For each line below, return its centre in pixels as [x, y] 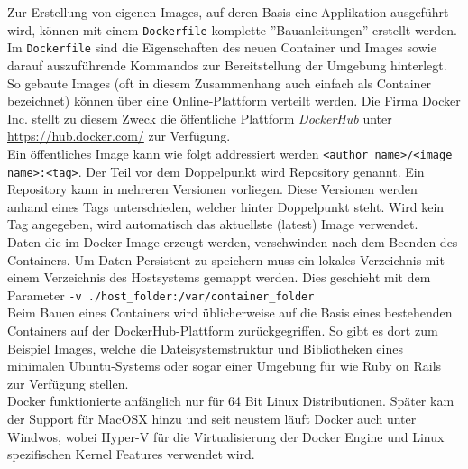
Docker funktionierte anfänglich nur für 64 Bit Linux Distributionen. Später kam [231, 401]
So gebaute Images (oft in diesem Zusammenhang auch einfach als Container [220, 83]
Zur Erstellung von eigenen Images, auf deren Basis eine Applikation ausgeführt [228, 12]
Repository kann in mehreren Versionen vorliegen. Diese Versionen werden [212, 189]
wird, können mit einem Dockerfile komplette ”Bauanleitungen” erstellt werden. [232, 29]
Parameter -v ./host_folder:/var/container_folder [161, 294]
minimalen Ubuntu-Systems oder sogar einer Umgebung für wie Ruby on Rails [225, 366]
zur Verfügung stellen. [68, 383]
